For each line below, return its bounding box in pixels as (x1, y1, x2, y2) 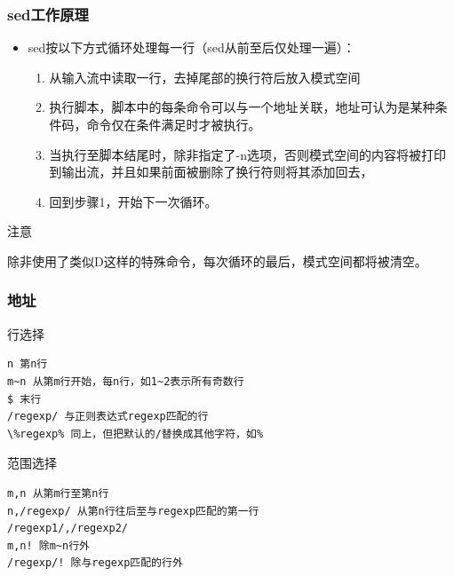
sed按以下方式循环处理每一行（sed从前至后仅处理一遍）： (28, 38, 355, 57)
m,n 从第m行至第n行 (7, 486, 109, 500)
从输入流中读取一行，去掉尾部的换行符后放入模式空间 (49, 67, 361, 86)
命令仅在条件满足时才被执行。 (86, 115, 261, 133)
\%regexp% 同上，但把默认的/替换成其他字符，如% (7, 427, 264, 440)
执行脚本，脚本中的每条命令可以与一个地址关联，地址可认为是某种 (49, 98, 435, 116)
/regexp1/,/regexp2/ (7, 522, 129, 535)
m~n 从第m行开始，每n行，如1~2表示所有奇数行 (7, 375, 244, 388)
